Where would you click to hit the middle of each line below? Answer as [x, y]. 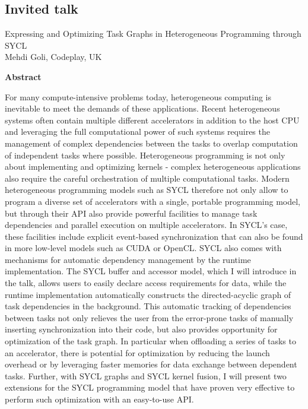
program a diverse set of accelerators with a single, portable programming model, [153, 201]
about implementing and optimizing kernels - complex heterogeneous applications [153, 167]
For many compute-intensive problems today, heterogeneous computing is [138, 96]
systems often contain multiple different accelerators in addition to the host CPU [152, 120]
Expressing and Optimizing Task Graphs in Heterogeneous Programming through [153, 34]
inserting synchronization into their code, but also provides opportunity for [141, 329]
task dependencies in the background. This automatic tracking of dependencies [148, 306]
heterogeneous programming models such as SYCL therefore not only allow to [147, 190]
